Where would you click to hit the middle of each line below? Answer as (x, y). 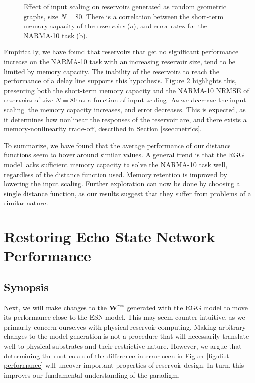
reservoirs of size (29, 100)
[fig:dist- (219, 355)
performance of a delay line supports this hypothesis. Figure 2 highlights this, (120, 81)
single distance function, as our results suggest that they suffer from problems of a (127, 193)
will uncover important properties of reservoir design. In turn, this (145, 365)
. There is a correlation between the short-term (153, 16)
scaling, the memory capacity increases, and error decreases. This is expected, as (125, 109)
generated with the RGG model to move (187, 307)
